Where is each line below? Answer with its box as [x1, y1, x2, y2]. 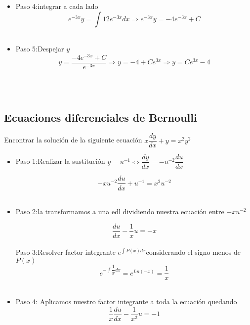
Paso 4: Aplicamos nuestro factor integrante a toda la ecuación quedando [15, 296, 237, 306]
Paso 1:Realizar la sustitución [15, 156, 105, 166]
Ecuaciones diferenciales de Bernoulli [4, 109, 197, 125]
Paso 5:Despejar [15, 44, 64, 54]
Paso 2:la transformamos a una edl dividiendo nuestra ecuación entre [15, 206, 224, 217]
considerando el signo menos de [146, 247, 241, 257]
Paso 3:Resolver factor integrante [15, 247, 116, 257]
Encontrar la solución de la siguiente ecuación [4, 135, 142, 145]
